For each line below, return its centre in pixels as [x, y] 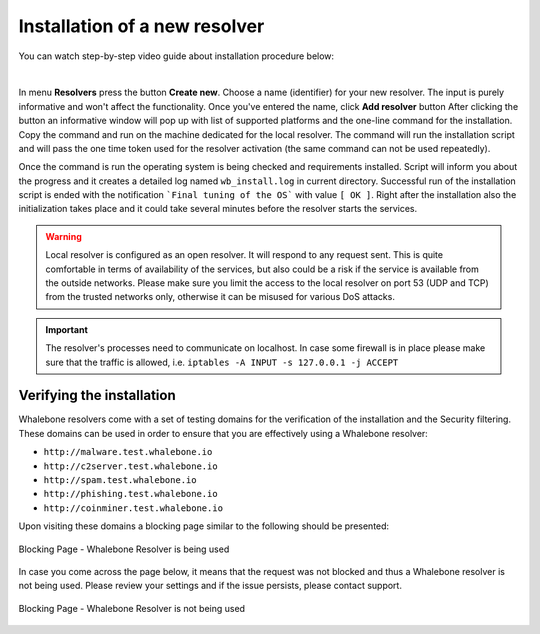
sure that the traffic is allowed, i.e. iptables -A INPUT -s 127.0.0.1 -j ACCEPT [222, 362]
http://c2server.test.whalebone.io [131, 466]
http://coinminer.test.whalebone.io [133, 508]
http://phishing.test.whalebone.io [131, 494]
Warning [63, 236]
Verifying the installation [97, 395]
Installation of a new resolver [141, 26]
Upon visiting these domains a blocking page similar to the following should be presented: [204, 526]
